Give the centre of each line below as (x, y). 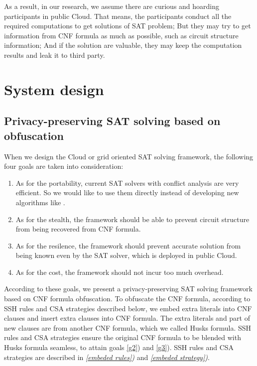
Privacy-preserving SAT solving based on (112, 121)
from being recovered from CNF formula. (78, 229)
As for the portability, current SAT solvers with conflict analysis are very (127, 183)
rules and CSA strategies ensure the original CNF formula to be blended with (123, 337)
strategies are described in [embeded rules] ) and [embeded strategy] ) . (107, 357)
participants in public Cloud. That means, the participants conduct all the (118, 16)
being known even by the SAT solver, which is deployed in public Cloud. (126, 255)
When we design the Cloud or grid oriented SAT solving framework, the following (129, 156)
